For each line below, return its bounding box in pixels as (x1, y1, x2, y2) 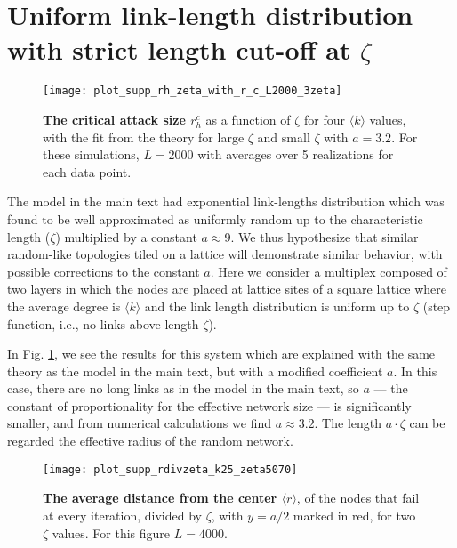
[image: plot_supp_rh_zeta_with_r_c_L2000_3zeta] (43, 85, 342, 98)
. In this (393, 361, 437, 380)
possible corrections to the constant (7, 262, 200, 280)
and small (257, 127, 310, 146)
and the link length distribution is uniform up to (144, 296, 410, 315)
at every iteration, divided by (43, 505, 202, 524)
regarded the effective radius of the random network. (7, 431, 293, 450)
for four (304, 109, 345, 128)
